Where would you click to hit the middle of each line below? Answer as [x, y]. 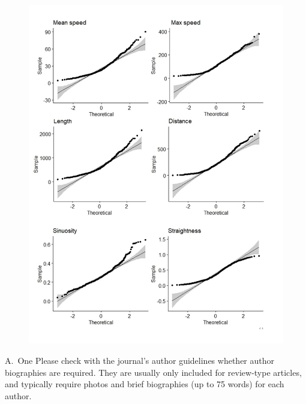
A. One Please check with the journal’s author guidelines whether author [140, 360]
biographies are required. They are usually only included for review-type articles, [153, 372]
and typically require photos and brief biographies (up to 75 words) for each [145, 384]
